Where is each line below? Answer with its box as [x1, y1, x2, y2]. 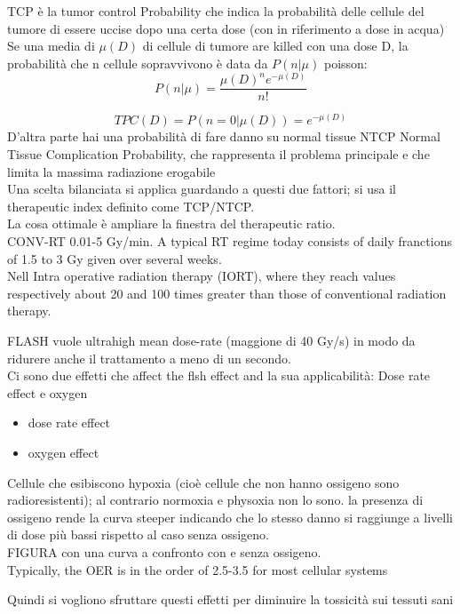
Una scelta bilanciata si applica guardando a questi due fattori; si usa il [7, 179, 396, 198]
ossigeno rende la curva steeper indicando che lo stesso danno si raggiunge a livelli [7, 507, 453, 526]
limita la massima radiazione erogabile [7, 162, 216, 180]
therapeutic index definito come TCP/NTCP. [7, 196, 255, 215]
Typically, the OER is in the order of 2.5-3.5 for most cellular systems [7, 560, 388, 578]
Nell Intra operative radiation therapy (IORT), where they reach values [7, 267, 396, 285]
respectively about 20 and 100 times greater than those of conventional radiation [7, 283, 447, 302]
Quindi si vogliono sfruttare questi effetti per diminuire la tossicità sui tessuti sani [7, 590, 454, 609]
